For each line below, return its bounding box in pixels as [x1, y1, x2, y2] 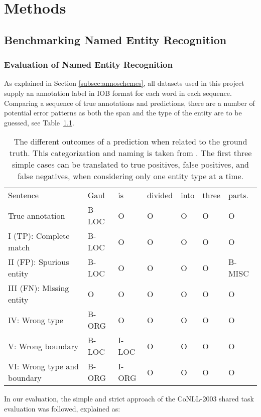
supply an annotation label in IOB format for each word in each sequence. [4, 87, 232, 98]
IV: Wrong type [8, 314, 63, 326]
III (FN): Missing [8, 282, 69, 294]
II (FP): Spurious [8, 256, 69, 268]
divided [147, 189, 173, 201]
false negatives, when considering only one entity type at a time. [17, 170, 244, 182]
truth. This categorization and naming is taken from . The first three [9, 147, 252, 159]
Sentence [8, 189, 39, 201]
